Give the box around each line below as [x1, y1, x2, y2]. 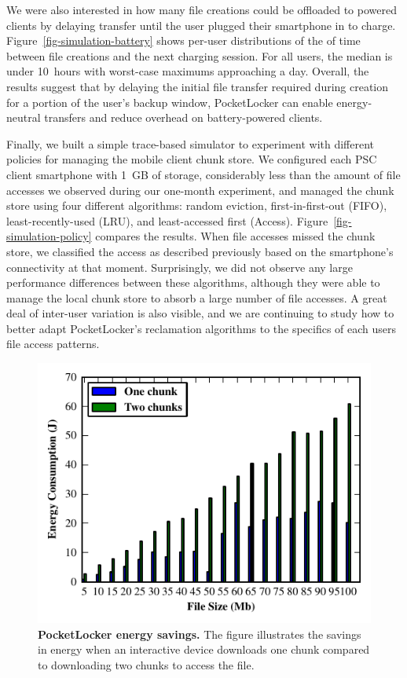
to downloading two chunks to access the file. [38, 656, 255, 673]
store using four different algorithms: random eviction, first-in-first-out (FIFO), [6, 197, 387, 214]
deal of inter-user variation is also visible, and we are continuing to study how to [6, 305, 394, 321]
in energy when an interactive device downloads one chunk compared [38, 641, 370, 658]
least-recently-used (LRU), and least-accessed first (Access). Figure [6, 212, 328, 229]
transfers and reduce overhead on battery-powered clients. [44, 109, 323, 126]
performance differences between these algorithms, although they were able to [6, 274, 380, 291]
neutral [6, 109, 41, 126]
